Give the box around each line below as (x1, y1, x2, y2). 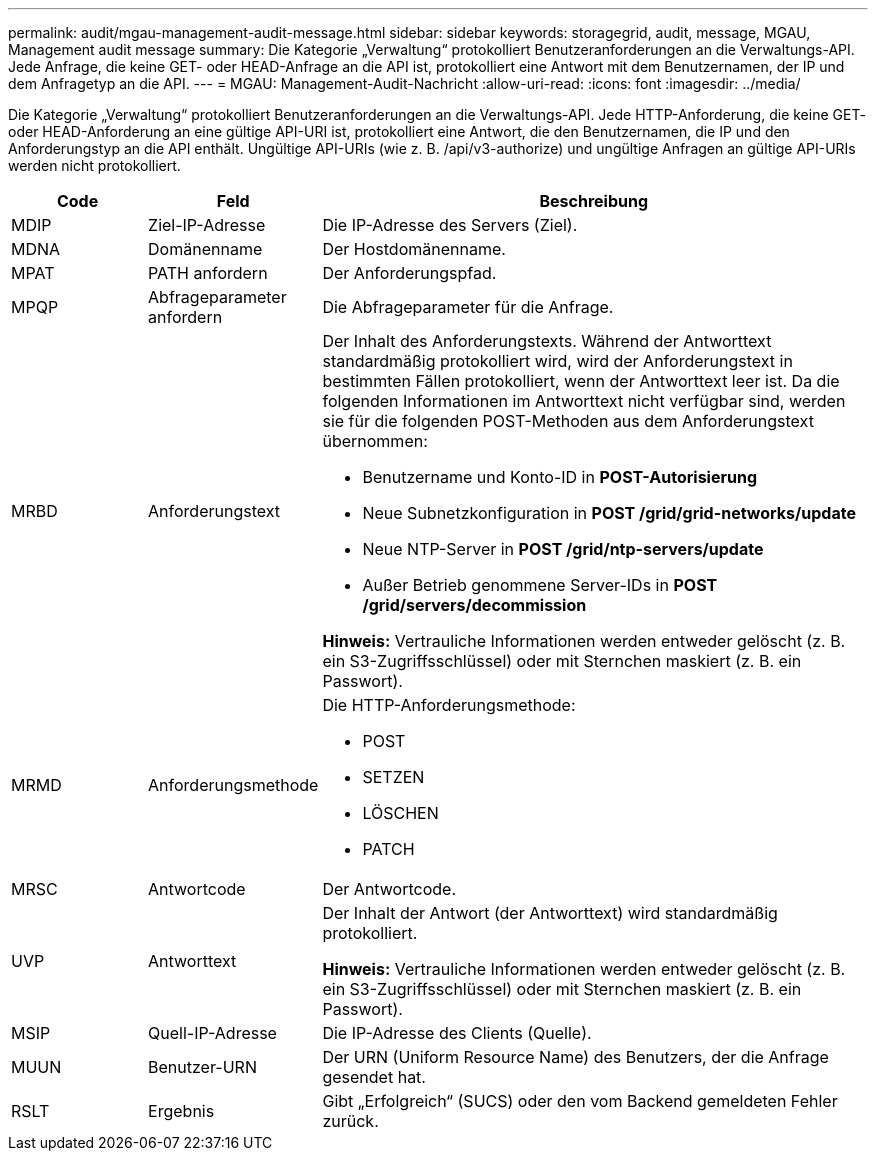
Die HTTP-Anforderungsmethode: (322, 695, 576, 715)
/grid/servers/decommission (362, 595, 587, 615)
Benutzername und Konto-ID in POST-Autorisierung (362, 467, 758, 487)
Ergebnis (148, 1101, 215, 1121)
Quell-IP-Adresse (148, 1023, 277, 1043)
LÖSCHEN (362, 803, 439, 823)
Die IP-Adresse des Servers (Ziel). (322, 215, 578, 235)
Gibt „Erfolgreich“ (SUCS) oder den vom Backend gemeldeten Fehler (322, 1091, 838, 1111)
